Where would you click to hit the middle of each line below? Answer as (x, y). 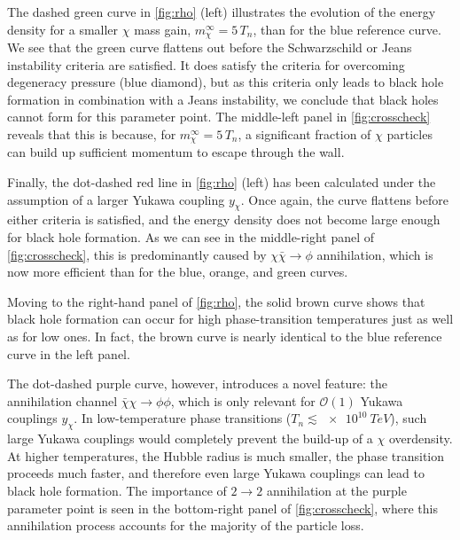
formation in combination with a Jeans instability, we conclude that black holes (223, 99)
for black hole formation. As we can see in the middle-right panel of (191, 237)
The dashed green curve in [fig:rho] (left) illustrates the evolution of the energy (222, 12)
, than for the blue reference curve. (347, 29)
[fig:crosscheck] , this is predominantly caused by (137, 254)
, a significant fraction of (304, 134)
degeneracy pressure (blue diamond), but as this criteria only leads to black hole (226, 82)
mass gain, (163, 29)
